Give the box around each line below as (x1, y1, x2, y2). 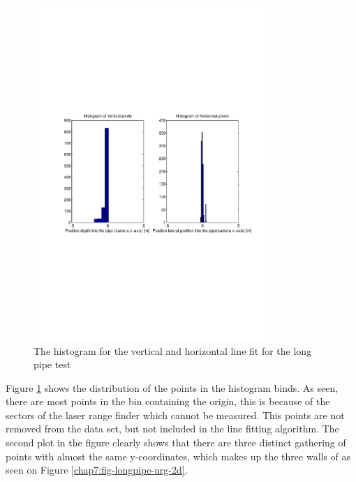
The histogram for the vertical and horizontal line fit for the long (34, 343, 312, 358)
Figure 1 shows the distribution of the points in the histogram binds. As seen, (6, 380, 339, 395)
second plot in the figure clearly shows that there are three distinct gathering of (6, 435, 346, 450)
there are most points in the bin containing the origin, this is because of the (6, 394, 330, 409)
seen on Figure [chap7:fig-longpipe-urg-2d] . (6, 462, 188, 477)
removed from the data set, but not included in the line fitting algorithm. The (6, 421, 339, 436)
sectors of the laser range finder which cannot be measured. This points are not (6, 407, 345, 422)
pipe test (34, 357, 71, 372)
